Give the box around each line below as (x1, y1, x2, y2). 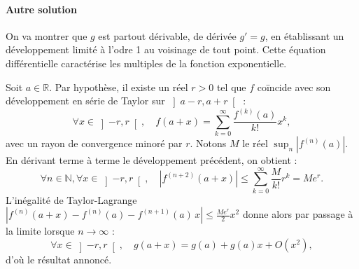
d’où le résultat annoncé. (6, 252, 112, 267)
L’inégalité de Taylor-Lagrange (6, 192, 137, 207)
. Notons (190, 136, 227, 151)
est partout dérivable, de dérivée (98, 28, 237, 43)
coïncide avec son (257, 79, 331, 94)
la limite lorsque (6, 223, 75, 238)
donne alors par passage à (242, 207, 353, 221)
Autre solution (6, 1, 77, 16)
